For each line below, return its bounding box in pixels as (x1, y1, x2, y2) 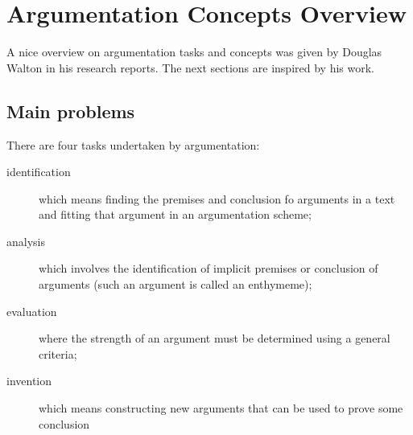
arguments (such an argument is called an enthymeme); (39, 276, 312, 293)
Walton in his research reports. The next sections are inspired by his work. (6, 59, 374, 76)
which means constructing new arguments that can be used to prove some (39, 400, 403, 417)
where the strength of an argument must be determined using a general (39, 330, 390, 347)
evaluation (6, 302, 57, 319)
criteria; (39, 345, 77, 362)
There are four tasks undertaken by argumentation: (6, 136, 260, 153)
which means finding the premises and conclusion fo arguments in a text (39, 190, 395, 207)
